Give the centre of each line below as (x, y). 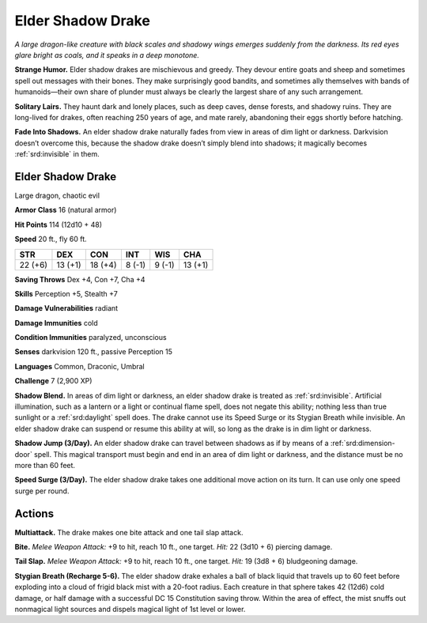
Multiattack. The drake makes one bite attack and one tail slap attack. (129, 532)
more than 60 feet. (45, 465)
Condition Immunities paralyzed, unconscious (91, 338)
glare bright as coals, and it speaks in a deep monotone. (107, 55)
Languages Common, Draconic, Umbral (80, 366)
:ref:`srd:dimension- (363, 444)
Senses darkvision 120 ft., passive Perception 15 (94, 352)
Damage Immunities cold (56, 323)
